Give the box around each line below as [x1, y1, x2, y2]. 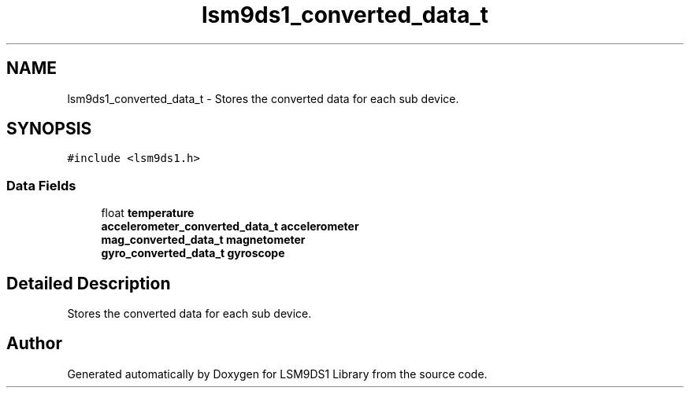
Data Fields [6, 177, 76, 193]
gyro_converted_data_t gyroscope [101, 246, 285, 260]
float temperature [101, 206, 195, 220]
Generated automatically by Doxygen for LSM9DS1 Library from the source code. [67, 366, 488, 381]
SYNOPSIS [6, 119, 92, 139]
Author [6, 333, 62, 354]
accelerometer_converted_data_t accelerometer [101, 219, 359, 234]
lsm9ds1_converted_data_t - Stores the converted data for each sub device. [67, 91, 459, 105]
